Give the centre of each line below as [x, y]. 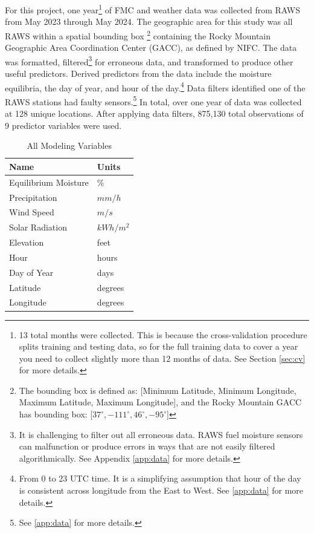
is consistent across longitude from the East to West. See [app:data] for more [161, 490]
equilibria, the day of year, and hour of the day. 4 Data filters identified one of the [155, 87]
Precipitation [33, 197]
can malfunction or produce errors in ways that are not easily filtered [147, 446]
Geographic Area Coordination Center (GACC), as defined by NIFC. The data [151, 47]
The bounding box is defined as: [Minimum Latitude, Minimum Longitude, [158, 390]
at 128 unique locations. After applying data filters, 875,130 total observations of [154, 113]
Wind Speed [32, 212]
